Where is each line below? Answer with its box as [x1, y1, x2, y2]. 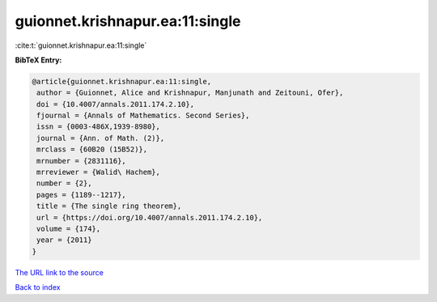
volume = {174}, [36, 224, 101, 233]
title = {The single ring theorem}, [36, 202, 182, 211]
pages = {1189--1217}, [36, 190, 127, 199]
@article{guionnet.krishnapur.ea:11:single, [32, 77, 212, 86]
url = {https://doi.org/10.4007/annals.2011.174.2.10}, [36, 213, 263, 222]
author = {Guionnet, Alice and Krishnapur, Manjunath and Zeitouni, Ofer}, [36, 88, 344, 97]
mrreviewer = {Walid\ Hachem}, [36, 168, 161, 177]
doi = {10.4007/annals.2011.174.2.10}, [36, 100, 194, 108]
